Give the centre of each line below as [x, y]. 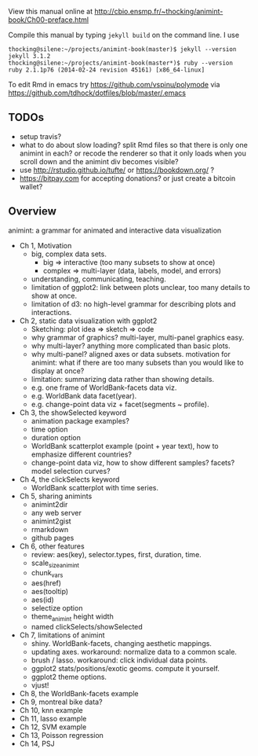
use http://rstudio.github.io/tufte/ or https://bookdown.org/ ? [116, 170]
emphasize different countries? [81, 454]
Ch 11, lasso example [53, 719]
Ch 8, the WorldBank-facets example [79, 694]
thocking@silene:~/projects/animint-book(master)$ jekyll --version [122, 50]
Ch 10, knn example [51, 710]
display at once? [58, 371]
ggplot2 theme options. [69, 677]
